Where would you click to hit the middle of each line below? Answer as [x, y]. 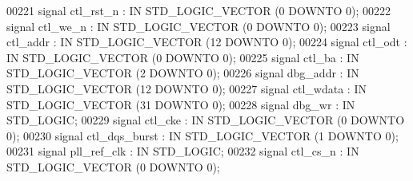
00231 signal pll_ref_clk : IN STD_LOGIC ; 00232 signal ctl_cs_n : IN [183, 151]
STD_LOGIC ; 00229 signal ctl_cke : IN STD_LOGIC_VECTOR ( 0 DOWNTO [206, 120]
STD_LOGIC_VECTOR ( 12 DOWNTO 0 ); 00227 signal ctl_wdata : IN [186, 88]
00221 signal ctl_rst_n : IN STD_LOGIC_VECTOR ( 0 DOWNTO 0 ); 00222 [199, 10]
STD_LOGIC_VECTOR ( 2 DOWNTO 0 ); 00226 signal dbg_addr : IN [183, 73]
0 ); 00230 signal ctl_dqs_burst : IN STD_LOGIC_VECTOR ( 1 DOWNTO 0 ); [202, 135]
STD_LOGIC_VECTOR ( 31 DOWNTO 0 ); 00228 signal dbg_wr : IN [181, 104]
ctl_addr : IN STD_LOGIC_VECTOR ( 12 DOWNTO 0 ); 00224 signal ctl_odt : [207, 42]
